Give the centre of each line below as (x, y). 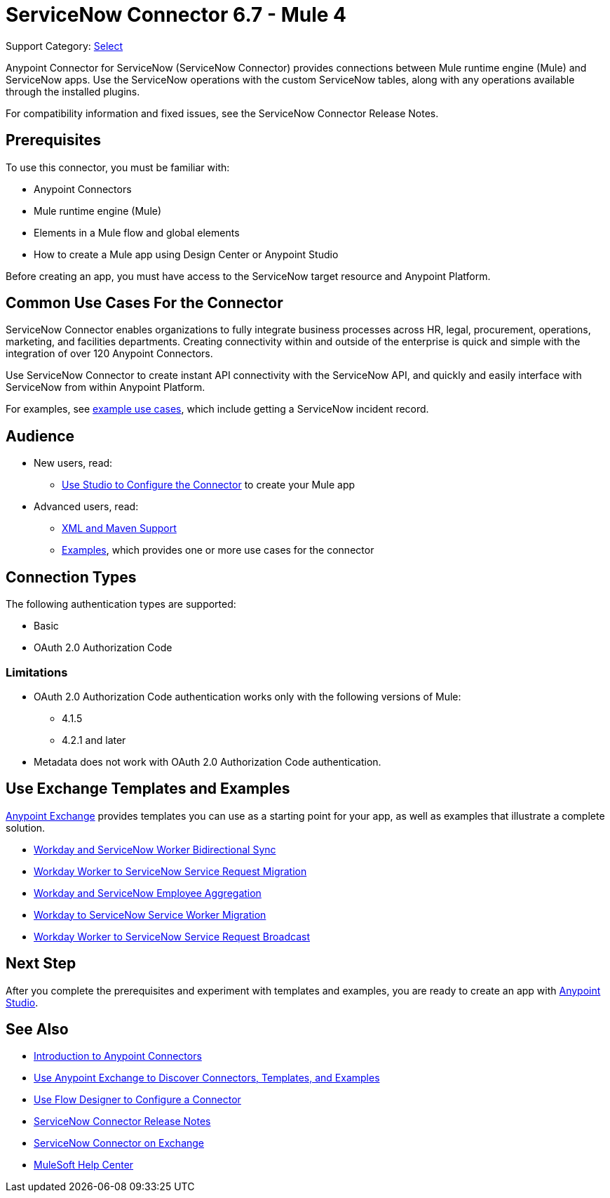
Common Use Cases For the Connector (144, 303)
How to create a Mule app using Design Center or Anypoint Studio (186, 254)
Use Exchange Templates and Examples (148, 789)
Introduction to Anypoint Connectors (118, 1056)
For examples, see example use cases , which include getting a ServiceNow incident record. (217, 409)
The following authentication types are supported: (121, 604)
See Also (37, 1029)
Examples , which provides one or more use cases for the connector (218, 550)
